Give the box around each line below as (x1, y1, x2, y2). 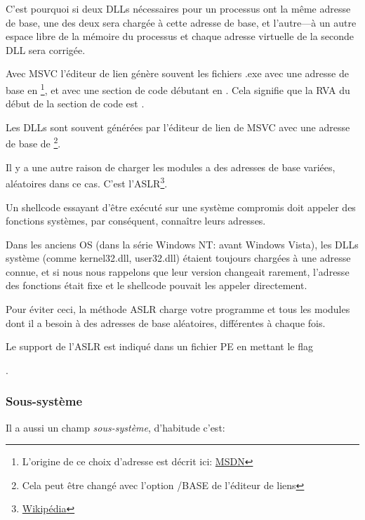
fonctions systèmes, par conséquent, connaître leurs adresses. (6, 213, 266, 228)
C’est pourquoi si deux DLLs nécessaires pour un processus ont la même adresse (6, 1, 351, 15)
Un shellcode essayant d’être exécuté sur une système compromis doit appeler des (6, 199, 356, 214)
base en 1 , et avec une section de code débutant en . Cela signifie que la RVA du (6, 80, 350, 97)
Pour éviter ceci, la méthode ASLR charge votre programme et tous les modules (6, 302, 350, 316)
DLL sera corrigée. (6, 42, 86, 57)
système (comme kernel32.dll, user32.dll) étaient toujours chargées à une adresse (6, 251, 351, 265)
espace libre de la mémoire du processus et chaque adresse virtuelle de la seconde (6, 29, 354, 44)
